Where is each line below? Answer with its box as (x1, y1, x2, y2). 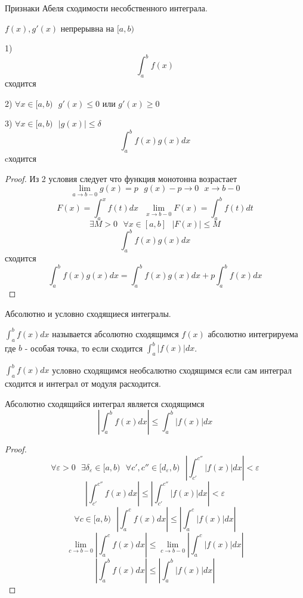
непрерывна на (60, 21, 115, 34)
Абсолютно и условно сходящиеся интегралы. (5, 307, 171, 319)
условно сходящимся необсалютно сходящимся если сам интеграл (52, 363, 292, 376)
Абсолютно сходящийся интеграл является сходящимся (5, 397, 205, 409)
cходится (5, 152, 36, 165)
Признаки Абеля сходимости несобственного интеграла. (5, 2, 208, 14)
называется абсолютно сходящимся (52, 327, 179, 340)
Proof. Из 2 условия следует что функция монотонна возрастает (5, 172, 237, 184)
